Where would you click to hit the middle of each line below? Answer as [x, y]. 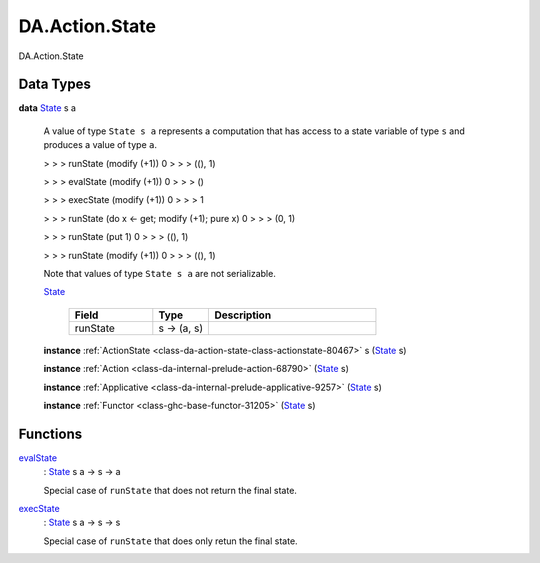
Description [243, 315]
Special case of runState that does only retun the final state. [171, 541]
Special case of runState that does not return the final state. [170, 490]
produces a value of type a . [100, 145]
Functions [50, 433]
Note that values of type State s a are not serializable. [160, 273]
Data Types [55, 84]
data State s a [47, 108]
